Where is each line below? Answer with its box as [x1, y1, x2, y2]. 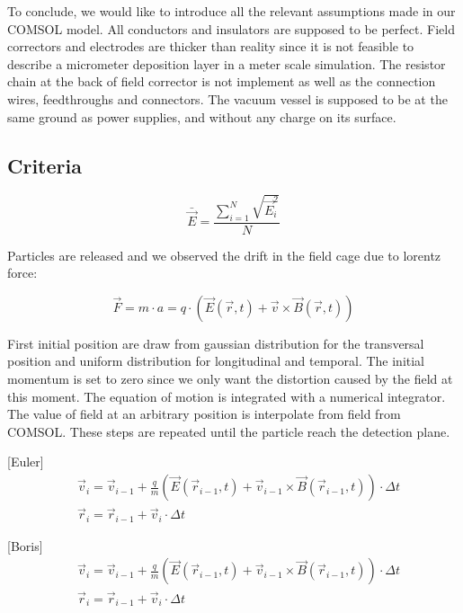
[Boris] [7, 536, 43, 555]
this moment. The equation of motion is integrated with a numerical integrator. [7, 386, 446, 405]
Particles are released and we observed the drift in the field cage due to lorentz [7, 245, 441, 264]
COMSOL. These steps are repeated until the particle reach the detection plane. [7, 422, 450, 440]
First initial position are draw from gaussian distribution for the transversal [7, 333, 424, 352]
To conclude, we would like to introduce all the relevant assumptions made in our [7, 2, 456, 20]
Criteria [7, 151, 82, 179]
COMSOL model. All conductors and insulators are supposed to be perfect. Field [7, 19, 455, 38]
